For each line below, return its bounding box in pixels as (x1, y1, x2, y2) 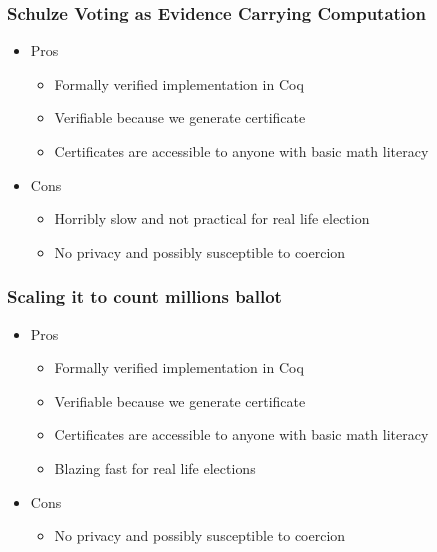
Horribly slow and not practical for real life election (54, 208, 370, 229)
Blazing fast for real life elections (54, 457, 256, 478)
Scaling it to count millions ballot (7, 284, 282, 309)
